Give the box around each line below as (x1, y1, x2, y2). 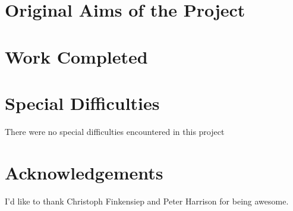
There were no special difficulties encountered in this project (5, 125, 225, 137)
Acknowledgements (5, 160, 163, 184)
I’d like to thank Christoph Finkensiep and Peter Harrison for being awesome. (5, 194, 289, 207)
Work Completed (5, 44, 148, 68)
